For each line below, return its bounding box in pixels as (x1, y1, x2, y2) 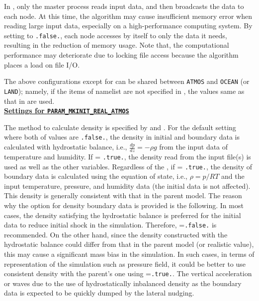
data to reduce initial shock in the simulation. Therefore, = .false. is (4, 220, 217, 230)
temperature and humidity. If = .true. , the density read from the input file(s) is (4, 151, 251, 161)
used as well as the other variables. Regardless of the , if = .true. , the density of (4, 161, 253, 171)
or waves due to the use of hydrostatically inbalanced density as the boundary (4, 278, 242, 288)
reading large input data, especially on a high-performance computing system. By (4, 20, 253, 31)
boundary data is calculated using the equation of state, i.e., (4, 171, 187, 181)
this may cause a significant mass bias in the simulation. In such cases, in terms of (4, 248, 255, 259)
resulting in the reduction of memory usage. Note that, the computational (4, 40, 229, 50)
